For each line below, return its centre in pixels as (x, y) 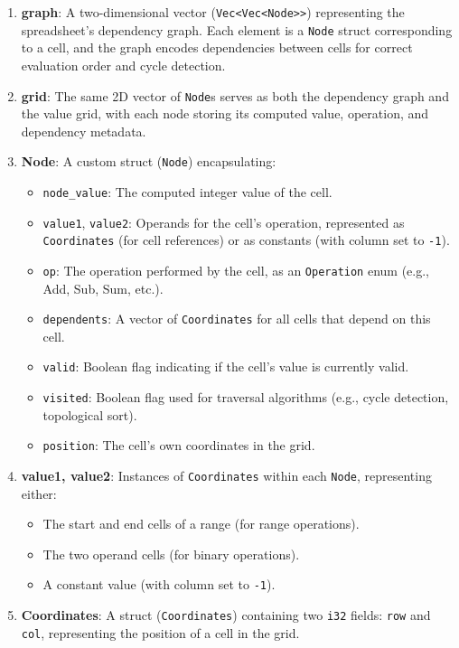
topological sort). (90, 414)
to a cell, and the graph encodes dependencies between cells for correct (217, 47)
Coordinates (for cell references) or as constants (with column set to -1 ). (246, 240)
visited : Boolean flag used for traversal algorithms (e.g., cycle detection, (246, 397)
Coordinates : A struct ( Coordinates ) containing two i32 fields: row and (226, 615)
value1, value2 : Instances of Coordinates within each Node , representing (226, 476)
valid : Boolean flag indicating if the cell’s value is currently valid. (226, 366)
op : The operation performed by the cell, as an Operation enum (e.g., (236, 270)
